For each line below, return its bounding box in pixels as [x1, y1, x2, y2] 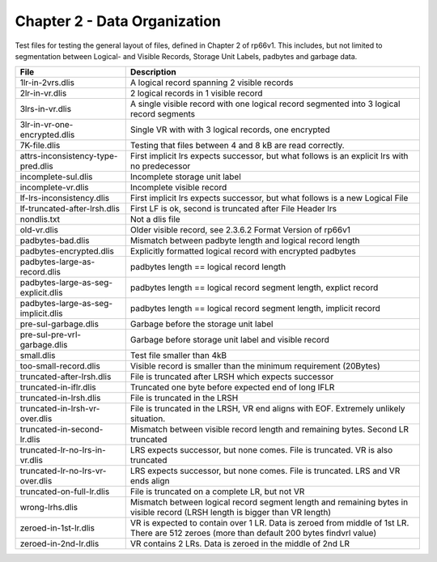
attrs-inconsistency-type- [19, 151, 118, 162]
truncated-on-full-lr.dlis [19, 486, 110, 497]
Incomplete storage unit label [129, 171, 242, 182]
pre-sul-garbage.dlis [19, 318, 99, 330]
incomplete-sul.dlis [19, 171, 93, 182]
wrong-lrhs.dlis [19, 502, 78, 513]
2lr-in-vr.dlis [19, 87, 67, 99]
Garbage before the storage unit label [129, 318, 274, 330]
